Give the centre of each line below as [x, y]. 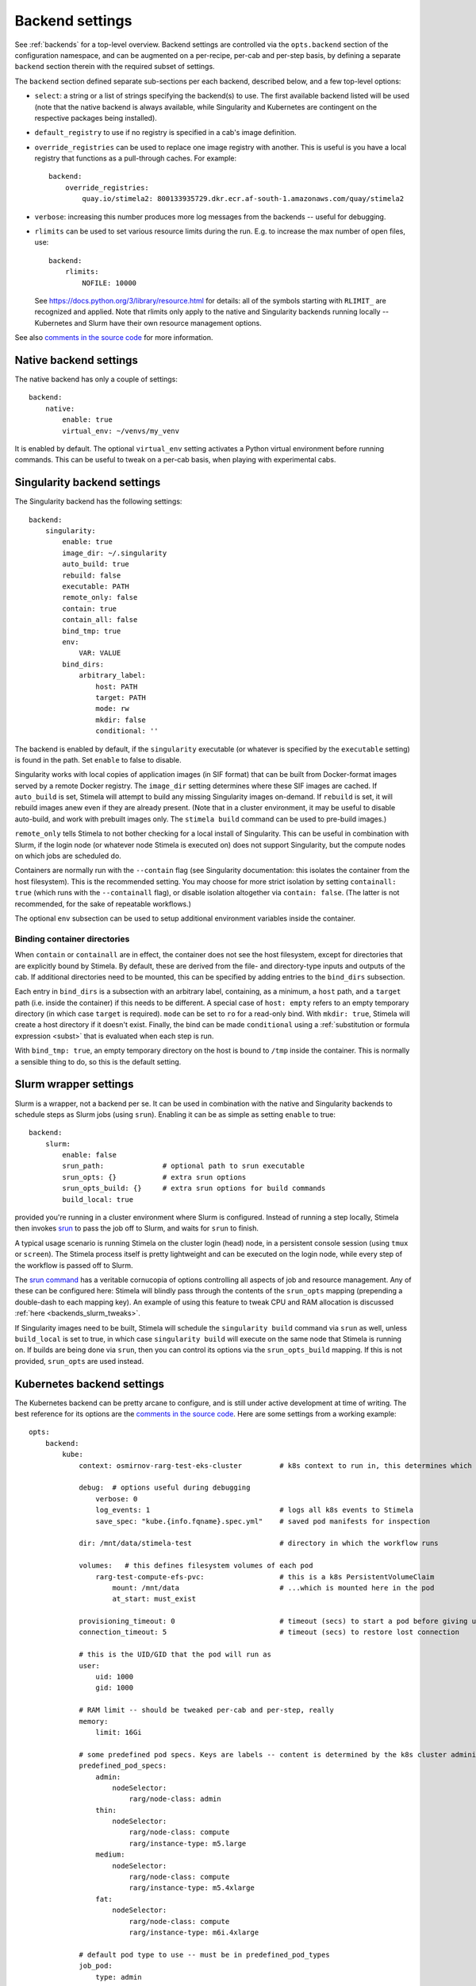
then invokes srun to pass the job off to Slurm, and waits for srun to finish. [137, 1228]
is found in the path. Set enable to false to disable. [98, 759]
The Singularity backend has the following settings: [98, 501]
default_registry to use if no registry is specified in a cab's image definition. [165, 133]
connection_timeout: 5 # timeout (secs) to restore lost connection [269, 1632]
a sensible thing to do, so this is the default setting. [98, 1061]
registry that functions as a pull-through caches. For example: [136, 158]
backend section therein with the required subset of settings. [115, 67]
